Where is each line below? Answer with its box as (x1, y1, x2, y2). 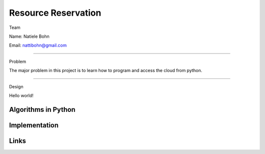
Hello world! (9, 92, 34, 98)
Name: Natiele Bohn (9, 33, 50, 39)
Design (9, 83, 24, 89)
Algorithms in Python (9, 105, 76, 114)
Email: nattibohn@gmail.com (9, 42, 67, 49)
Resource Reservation (9, 7, 102, 18)
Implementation (9, 121, 59, 129)
